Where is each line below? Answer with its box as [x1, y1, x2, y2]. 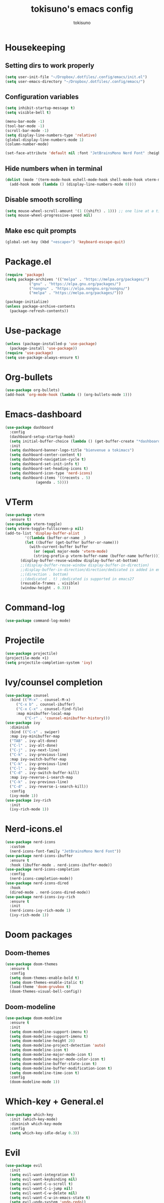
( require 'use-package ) [5, 350, 54, 355]
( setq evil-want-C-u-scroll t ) [9, 1181, 73, 1186]
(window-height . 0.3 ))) [20, 585, 71, 591]
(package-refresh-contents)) [9, 309, 69, 314]
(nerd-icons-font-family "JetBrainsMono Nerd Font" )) [9, 849, 121, 854]
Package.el [5, 256, 52, 267]
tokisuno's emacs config [31, 3, 133, 15]
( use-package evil [5, 1163, 42, 1168]
